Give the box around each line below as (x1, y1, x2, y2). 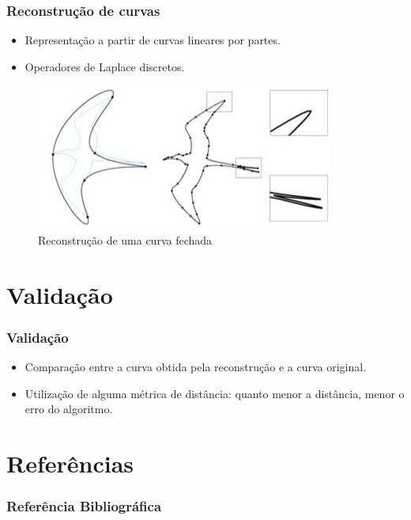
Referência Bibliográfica (6, 496, 162, 516)
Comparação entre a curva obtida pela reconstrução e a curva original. (25, 359, 367, 375)
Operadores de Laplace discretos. (25, 58, 185, 74)
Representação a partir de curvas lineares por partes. (25, 32, 281, 48)
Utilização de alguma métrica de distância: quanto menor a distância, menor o (25, 385, 405, 401)
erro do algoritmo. (25, 400, 113, 417)
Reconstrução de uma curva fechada (38, 232, 213, 248)
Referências (6, 447, 134, 480)
